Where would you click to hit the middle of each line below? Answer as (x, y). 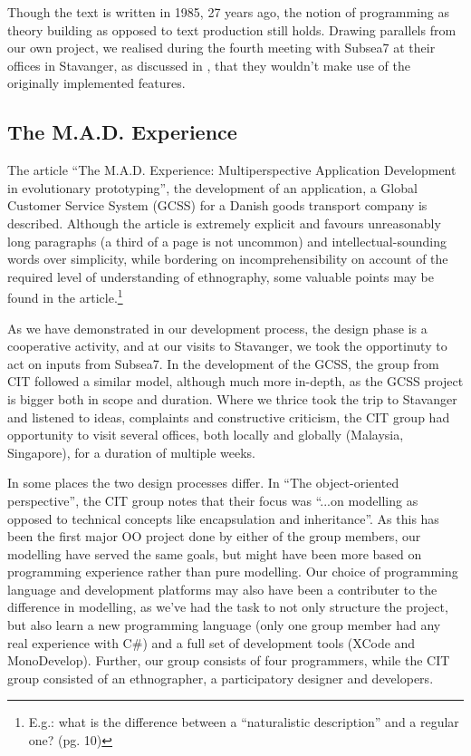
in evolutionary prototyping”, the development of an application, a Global (212, 187)
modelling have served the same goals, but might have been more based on (215, 553)
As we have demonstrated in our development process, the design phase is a (217, 328)
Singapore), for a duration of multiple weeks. (132, 452)
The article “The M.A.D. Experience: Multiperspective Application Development (232, 170)
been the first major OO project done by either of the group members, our (214, 536)
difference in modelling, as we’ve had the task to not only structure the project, (228, 607)
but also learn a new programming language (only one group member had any (224, 625)
